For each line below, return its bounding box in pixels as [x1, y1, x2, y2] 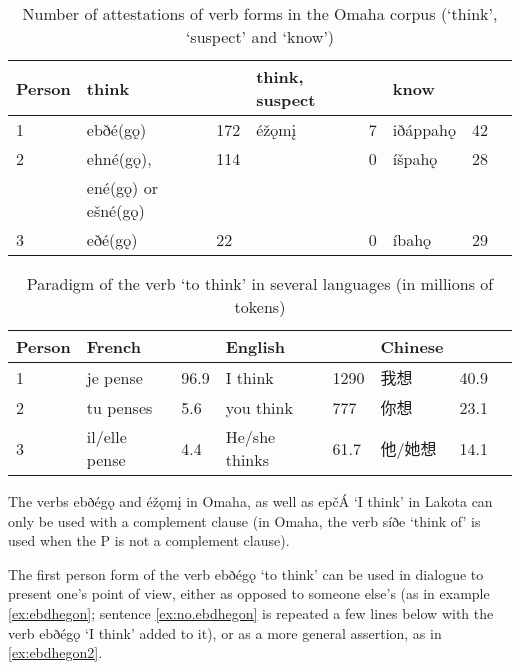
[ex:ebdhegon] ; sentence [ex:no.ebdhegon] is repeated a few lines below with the [8, 602, 494, 623]
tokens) [234, 295, 286, 318]
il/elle [86, 425, 127, 448]
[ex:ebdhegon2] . [8, 642, 103, 663]
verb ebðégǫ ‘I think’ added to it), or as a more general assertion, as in [8, 622, 442, 643]
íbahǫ [392, 228, 432, 251]
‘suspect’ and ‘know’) [185, 25, 335, 48]
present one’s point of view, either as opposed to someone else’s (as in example [8, 583, 490, 604]
